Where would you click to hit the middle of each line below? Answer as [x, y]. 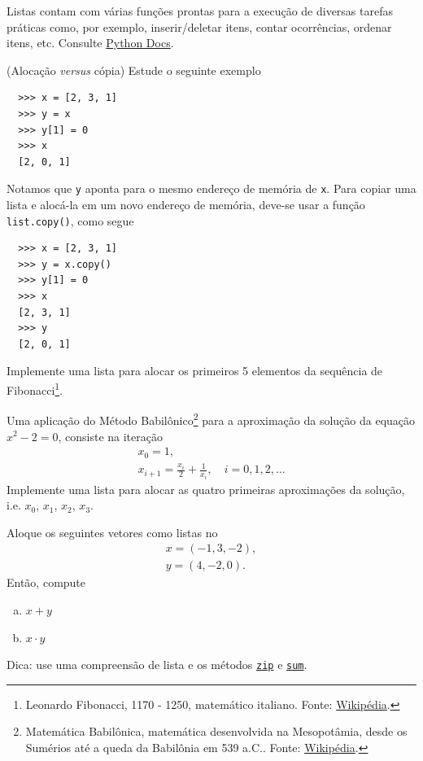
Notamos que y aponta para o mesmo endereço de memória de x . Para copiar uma [211, 188]
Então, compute [46, 582]
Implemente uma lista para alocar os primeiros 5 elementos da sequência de [195, 371]
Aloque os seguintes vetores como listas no [112, 532]
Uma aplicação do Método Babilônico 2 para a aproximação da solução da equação [211, 419]
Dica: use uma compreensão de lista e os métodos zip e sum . [157, 665]
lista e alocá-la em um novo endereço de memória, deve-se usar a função [186, 204]
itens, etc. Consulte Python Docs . [90, 43]
